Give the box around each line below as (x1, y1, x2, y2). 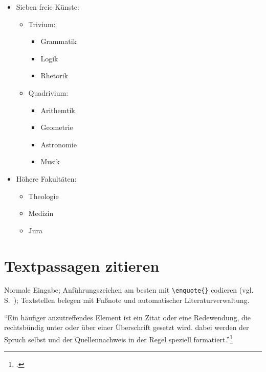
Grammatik (40, 36, 77, 47)
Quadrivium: (28, 87, 69, 98)
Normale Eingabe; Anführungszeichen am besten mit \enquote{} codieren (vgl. (4, 285, 254, 295)
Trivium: (28, 18, 56, 29)
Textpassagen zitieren (4, 255, 160, 276)
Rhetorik (40, 70, 68, 81)
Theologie (28, 190, 59, 201)
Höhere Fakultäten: (16, 173, 77, 184)
